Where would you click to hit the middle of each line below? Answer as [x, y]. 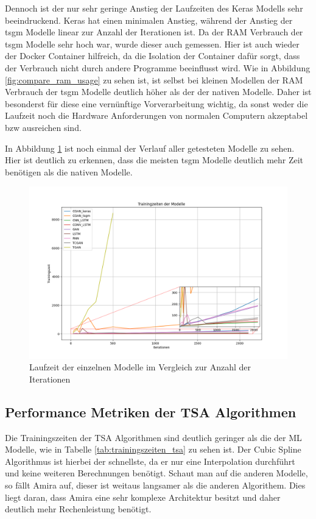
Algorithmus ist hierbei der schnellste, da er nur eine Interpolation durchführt [150, 461]
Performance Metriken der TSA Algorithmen [151, 411]
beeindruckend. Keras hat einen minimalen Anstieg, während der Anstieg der [149, 20]
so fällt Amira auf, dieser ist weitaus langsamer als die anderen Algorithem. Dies [155, 485]
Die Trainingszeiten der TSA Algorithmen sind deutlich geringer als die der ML [153, 437]
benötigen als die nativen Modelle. [69, 171]
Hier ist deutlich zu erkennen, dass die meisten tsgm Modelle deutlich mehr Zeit [154, 160]
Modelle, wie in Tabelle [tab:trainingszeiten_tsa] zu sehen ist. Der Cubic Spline [153, 449]
